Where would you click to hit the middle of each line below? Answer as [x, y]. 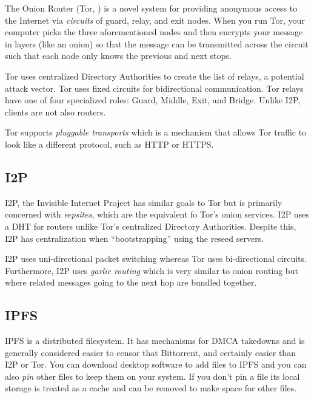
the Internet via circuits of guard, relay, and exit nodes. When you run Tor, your [155, 20]
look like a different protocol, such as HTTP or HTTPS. [109, 144]
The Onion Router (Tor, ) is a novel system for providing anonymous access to [151, 8]
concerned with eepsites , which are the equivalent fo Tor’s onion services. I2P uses [157, 214]
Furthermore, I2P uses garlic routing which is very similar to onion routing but [152, 270]
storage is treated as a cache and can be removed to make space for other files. [151, 388]
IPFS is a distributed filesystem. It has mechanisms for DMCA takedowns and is [155, 341]
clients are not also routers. [55, 112]
